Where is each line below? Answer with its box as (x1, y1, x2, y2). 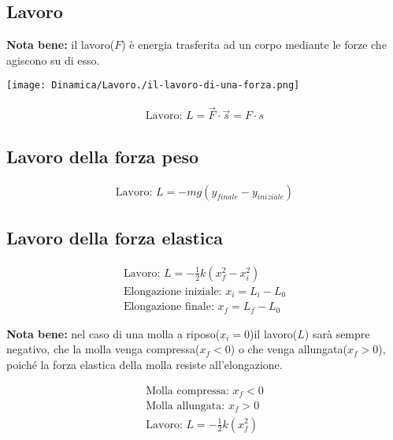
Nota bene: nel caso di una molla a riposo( (6, 325, 221, 341)
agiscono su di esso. (6, 51, 100, 68)
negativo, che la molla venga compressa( (6, 341, 200, 357)
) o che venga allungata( (230, 341, 347, 357)
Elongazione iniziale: (123, 285, 222, 297)
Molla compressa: (146, 385, 229, 397)
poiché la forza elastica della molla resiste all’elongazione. (6, 356, 283, 372)
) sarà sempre (304, 325, 370, 341)
